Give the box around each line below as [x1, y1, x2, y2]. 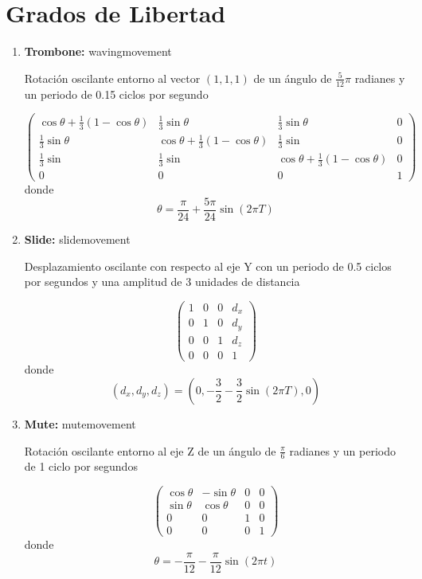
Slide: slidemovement [24, 231, 131, 248]
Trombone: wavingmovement [24, 43, 172, 60]
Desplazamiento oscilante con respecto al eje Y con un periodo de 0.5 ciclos [24, 257, 392, 274]
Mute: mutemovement [24, 415, 136, 432]
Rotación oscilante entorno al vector [24, 69, 201, 86]
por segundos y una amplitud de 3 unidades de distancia [24, 273, 300, 290]
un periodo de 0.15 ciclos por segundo [24, 85, 209, 102]
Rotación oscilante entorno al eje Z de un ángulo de [24, 442, 276, 459]
